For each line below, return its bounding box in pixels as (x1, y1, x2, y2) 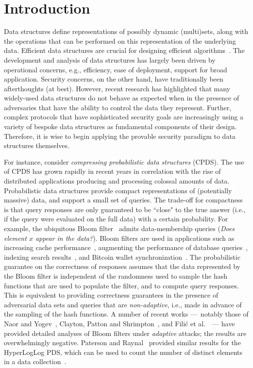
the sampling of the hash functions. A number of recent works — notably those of (4, 309, 249, 319)
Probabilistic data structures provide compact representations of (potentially (4, 185, 232, 195)
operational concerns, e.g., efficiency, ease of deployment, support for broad (4, 64, 227, 74)
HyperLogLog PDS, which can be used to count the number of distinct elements (4, 347, 243, 357)
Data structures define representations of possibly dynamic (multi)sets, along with (4, 26, 249, 36)
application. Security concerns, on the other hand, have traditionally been (4, 74, 223, 84)
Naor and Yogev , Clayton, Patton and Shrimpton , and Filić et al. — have (4, 318, 235, 328)
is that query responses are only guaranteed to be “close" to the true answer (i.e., (4, 204, 246, 214)
